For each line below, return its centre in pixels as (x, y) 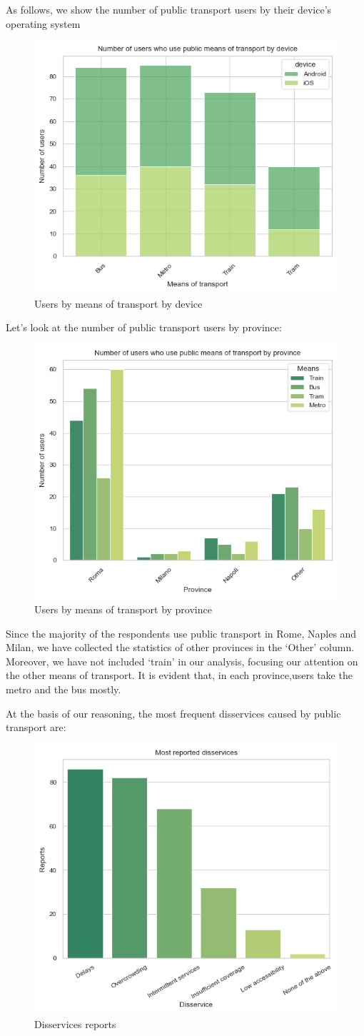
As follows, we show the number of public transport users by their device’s (169, 9)
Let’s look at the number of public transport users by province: (144, 327)
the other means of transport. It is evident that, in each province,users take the (179, 675)
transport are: (36, 727)
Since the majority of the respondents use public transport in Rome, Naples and (181, 633)
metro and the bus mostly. (64, 689)
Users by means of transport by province (123, 609)
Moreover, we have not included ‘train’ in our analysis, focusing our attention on (182, 661)
